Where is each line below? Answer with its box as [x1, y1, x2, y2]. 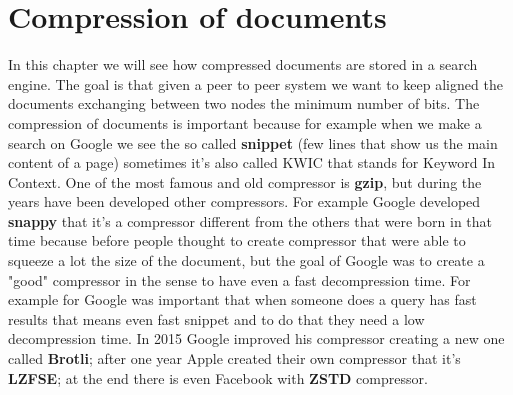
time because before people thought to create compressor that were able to [8, 230, 466, 251]
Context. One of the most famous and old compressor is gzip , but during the [8, 171, 482, 192]
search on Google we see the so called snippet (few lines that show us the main [8, 132, 498, 153]
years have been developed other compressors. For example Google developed [8, 191, 481, 212]
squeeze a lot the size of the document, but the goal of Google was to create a [8, 250, 485, 271]
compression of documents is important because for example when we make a [8, 112, 482, 133]
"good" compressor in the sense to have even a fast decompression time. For [8, 269, 471, 290]
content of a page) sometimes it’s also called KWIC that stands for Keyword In [8, 152, 495, 173]
